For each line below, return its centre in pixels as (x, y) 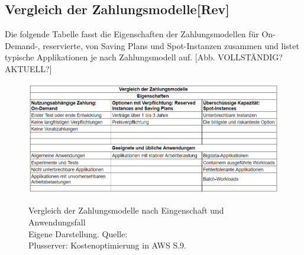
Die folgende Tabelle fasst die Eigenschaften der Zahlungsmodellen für (132, 34)
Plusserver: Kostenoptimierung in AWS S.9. (107, 245)
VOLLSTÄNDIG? (250, 57)
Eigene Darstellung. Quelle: (78, 233)
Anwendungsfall (57, 222)
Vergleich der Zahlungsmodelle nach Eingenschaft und (126, 210)
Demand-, (22, 45)
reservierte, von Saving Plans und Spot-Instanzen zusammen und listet (171, 45)
